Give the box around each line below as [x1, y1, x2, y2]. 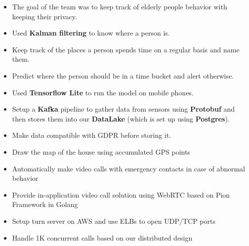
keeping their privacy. [12, 11, 77, 21]
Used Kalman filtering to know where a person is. [12, 28, 170, 38]
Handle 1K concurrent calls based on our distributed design [12, 232, 193, 243]
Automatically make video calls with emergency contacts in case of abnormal [12, 163, 245, 173]
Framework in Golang [12, 199, 78, 209]
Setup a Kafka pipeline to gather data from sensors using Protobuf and [12, 104, 235, 114]
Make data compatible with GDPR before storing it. [12, 130, 171, 140]
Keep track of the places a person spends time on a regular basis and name [12, 44, 240, 54]
